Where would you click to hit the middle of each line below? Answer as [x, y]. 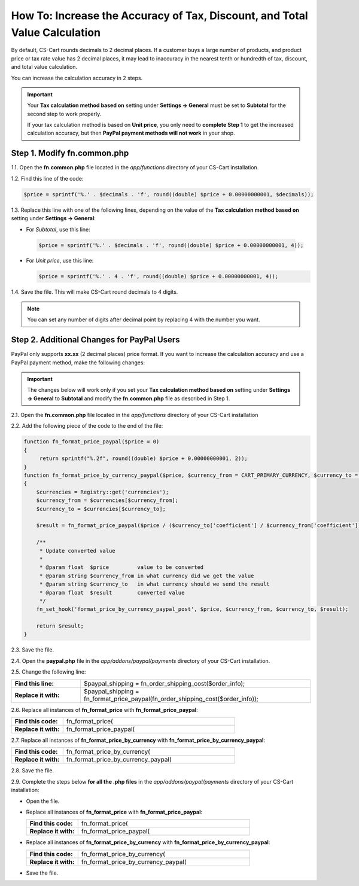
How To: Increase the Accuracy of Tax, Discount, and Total [159, 16]
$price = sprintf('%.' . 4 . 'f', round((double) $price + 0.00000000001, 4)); [159, 276]
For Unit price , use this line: [60, 261]
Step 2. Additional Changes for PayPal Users [95, 340]
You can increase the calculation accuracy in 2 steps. [77, 78]
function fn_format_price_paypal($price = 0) [92, 442]
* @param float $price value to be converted [121, 567]
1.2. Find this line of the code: [47, 178]
